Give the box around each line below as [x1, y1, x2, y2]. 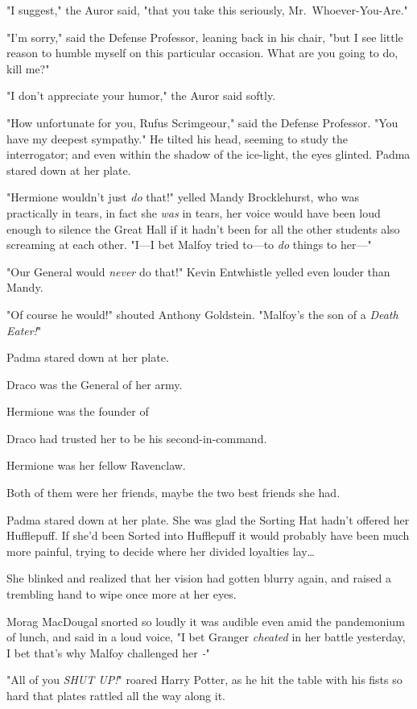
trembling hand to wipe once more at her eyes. [6, 586, 237, 603]
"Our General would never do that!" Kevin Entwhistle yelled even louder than [6, 263, 390, 280]
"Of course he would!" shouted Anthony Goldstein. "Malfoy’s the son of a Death [6, 305, 398, 322]
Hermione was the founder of [6, 403, 149, 420]
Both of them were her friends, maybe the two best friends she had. [6, 484, 341, 501]
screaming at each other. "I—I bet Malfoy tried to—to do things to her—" [6, 236, 372, 253]
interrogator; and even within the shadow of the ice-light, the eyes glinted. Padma [6, 146, 411, 163]
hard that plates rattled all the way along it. [6, 687, 226, 703]
